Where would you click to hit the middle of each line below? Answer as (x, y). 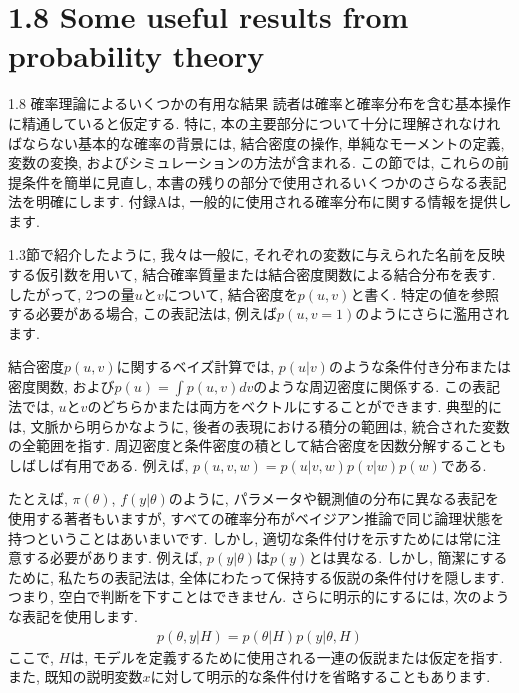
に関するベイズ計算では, (195, 366)
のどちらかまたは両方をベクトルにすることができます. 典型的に (295, 406)
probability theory (136, 55)
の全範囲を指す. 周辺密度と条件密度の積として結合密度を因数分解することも (257, 445)
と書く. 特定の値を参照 (424, 293)
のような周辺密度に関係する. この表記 (376, 386)
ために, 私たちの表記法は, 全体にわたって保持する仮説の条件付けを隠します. (256, 576)
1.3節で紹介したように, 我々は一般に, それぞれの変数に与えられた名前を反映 (256, 254)
